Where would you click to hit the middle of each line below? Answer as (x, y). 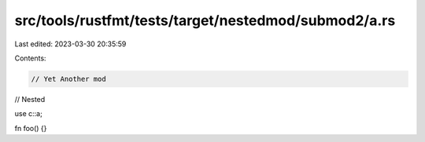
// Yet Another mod (68, 79)
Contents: (30, 58)
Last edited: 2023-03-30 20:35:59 (70, 44)
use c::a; (28, 114)
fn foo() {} (31, 128)
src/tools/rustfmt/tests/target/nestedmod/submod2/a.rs (205, 20)
